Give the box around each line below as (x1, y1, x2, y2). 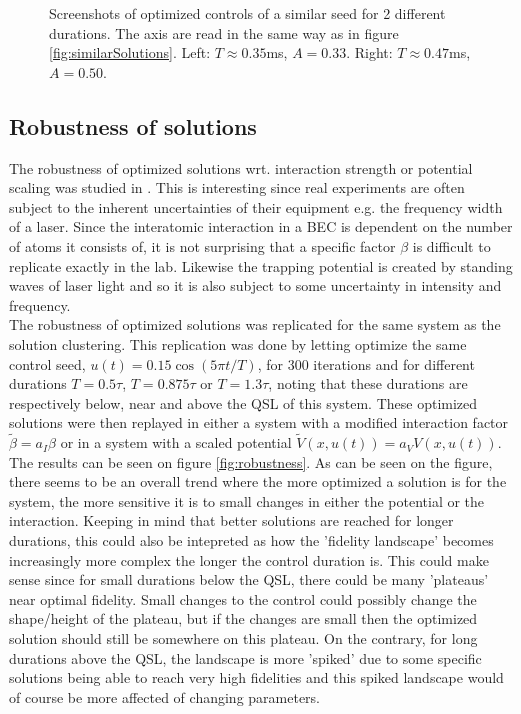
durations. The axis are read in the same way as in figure (49, 22, 399, 43)
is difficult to (412, 235, 491, 256)
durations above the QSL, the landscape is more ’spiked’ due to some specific (9, 647, 482, 668)
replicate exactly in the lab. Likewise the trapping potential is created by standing (9, 255, 513, 276)
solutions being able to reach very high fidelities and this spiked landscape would (9, 667, 504, 688)
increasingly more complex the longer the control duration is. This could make (9, 549, 489, 570)
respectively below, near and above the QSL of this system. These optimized (9, 392, 478, 413)
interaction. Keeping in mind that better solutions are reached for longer (9, 510, 454, 531)
